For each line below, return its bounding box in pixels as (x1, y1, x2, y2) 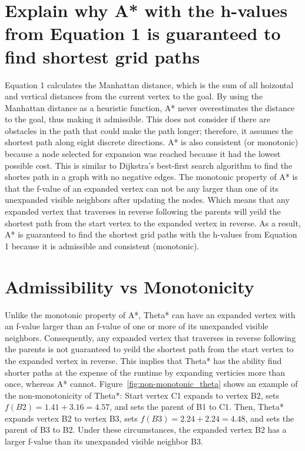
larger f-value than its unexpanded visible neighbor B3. (5, 435, 203, 447)
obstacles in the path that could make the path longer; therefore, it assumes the (5, 124, 293, 136)
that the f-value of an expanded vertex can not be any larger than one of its (5, 182, 279, 194)
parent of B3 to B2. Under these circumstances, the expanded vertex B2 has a (5, 423, 287, 436)
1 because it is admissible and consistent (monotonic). (5, 239, 200, 252)
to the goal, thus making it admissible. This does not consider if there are (5, 113, 270, 125)
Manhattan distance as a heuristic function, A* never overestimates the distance (5, 101, 295, 113)
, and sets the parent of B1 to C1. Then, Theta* (110, 400, 284, 413)
